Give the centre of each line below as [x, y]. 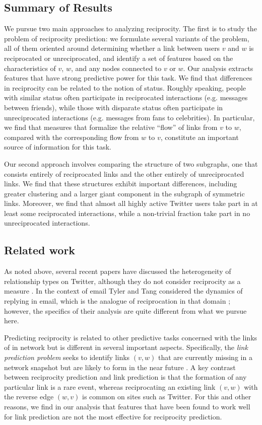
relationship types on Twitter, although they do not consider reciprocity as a [122, 281]
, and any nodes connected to [116, 68]
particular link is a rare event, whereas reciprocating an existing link [110, 386]
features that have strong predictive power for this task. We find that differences [128, 78]
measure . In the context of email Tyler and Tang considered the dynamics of [123, 291]
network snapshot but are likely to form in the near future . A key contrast [120, 367]
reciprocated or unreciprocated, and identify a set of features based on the [119, 58]
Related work [40, 250]
